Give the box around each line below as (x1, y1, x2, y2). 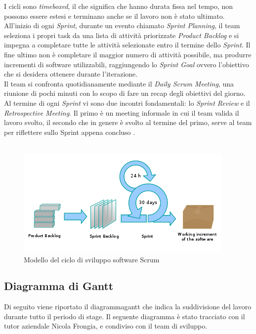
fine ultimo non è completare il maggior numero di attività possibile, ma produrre (4, 49, 252, 59)
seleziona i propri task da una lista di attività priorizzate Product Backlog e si (4, 30, 239, 40)
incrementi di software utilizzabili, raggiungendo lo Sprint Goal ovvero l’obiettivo (4, 59, 249, 69)
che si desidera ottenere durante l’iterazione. (4, 69, 138, 79)
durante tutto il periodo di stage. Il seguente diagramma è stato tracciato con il (4, 311, 245, 321)
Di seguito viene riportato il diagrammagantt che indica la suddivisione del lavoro (4, 301, 252, 312)
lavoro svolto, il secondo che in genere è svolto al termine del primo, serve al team (4, 117, 252, 127)
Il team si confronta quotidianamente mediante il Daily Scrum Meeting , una (4, 78, 234, 88)
